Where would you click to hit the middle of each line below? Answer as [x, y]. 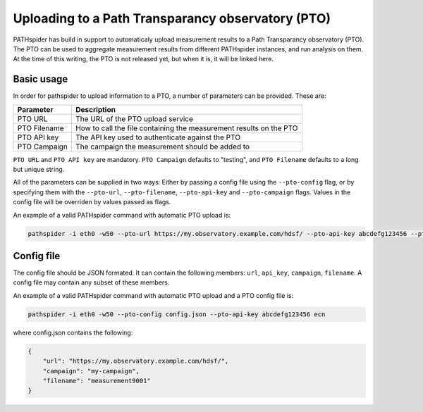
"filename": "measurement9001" [97, 381]
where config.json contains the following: [73, 332]
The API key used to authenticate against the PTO [158, 137]
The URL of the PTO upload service [134, 118]
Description [96, 109]
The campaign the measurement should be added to [163, 146]
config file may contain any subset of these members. [91, 282]
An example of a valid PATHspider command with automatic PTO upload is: [122, 215]
